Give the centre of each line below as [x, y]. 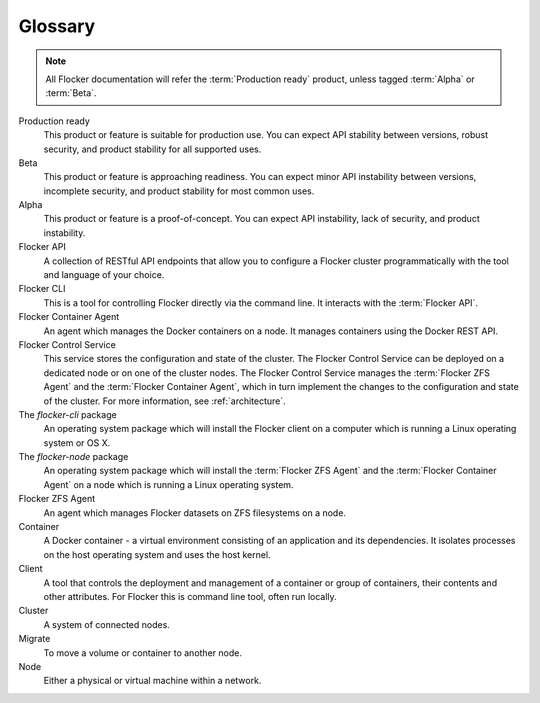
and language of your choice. [104, 275]
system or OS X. [77, 442]
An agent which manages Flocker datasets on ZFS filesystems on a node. [195, 512]
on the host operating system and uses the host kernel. [157, 554]
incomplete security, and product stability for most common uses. [179, 191]
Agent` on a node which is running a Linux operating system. [168, 484]
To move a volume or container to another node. [142, 652]
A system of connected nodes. [106, 624]
